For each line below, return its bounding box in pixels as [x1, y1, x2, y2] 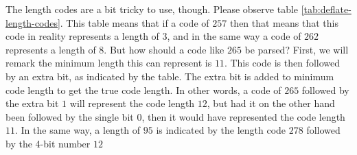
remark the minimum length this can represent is [5, 56, 212, 70]
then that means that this [229, 15, 338, 29]
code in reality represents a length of [5, 29, 159, 43]
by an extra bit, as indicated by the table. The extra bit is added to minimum [5, 69, 334, 83]
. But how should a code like [104, 42, 224, 56]
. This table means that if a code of [60, 15, 209, 29]
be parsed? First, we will [244, 42, 349, 56]
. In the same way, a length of [15, 123, 141, 137]
